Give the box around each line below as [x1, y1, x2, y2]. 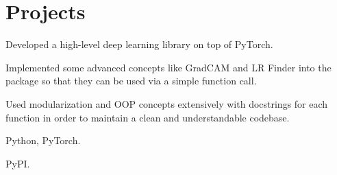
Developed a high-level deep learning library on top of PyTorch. [5, 37, 273, 51]
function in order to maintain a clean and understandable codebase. [5, 110, 290, 124]
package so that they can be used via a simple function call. [5, 73, 257, 88]
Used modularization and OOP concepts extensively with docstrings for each [5, 96, 328, 110]
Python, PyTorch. [5, 133, 81, 148]
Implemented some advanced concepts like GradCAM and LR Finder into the [5, 60, 332, 74]
